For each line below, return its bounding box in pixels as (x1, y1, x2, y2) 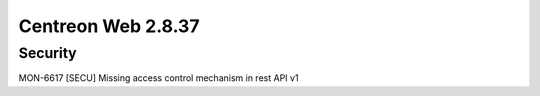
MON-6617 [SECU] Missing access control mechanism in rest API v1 (18, 72, 299, 84)
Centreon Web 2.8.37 (18, 15, 200, 37)
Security (18, 44, 77, 62)
